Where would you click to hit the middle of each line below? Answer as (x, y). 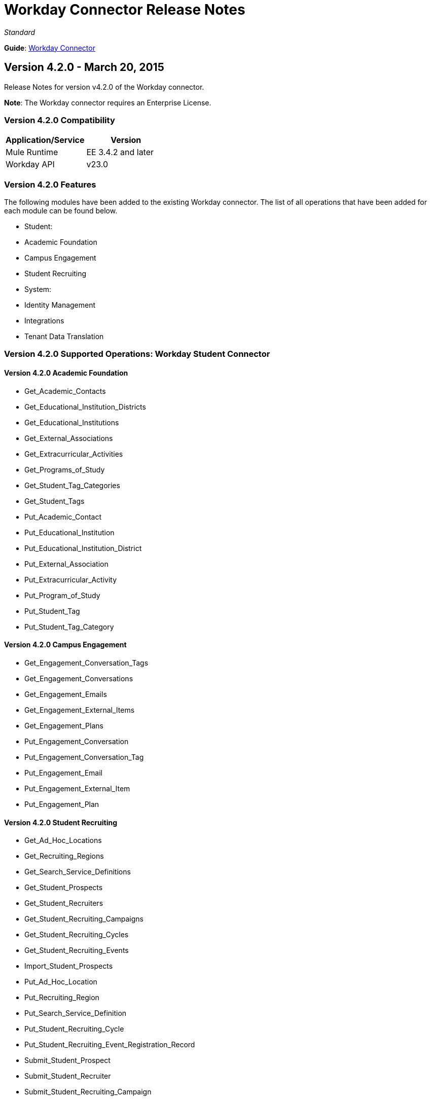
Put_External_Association (66, 564)
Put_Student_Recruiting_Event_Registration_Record (110, 1045)
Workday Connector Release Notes (125, 10)
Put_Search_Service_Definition (76, 1013)
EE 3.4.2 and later (120, 152)
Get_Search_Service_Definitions (78, 872)
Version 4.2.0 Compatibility (60, 120)
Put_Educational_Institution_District (83, 548)
